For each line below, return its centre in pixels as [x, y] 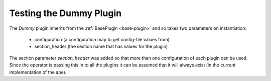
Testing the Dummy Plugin [65, 13]
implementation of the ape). [38, 72]
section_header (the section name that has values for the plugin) [101, 47]
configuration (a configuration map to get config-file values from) [102, 39]
